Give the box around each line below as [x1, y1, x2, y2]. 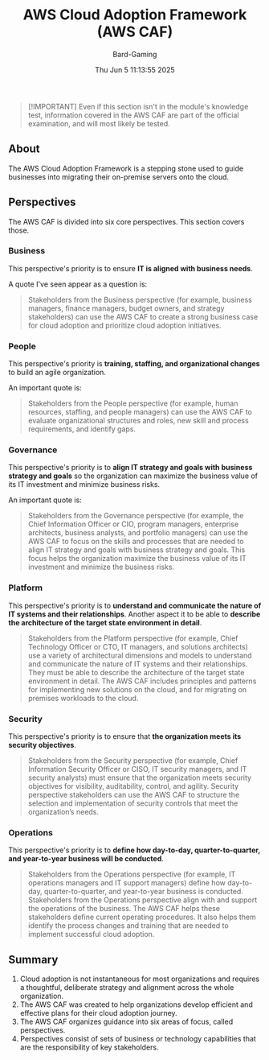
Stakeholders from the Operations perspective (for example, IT [27, 869, 236, 879]
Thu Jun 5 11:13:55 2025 [95, 64, 175, 74]
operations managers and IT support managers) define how [27, 878, 226, 888]
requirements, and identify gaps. [27, 424, 137, 434]
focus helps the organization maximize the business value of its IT [27, 554, 247, 563]
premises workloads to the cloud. [27, 693, 139, 703]
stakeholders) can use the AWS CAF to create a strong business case [27, 311, 259, 321]
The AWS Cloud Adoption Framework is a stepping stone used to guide [8, 163, 243, 173]
